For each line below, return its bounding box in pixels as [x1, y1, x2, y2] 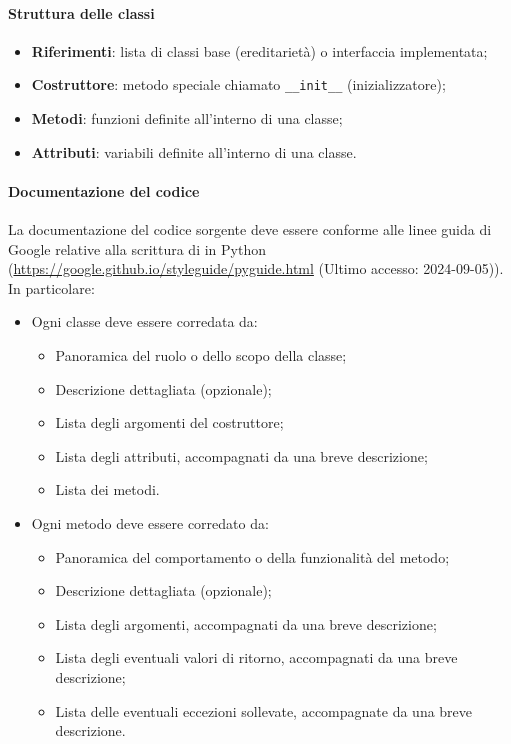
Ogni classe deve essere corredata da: [31, 311, 258, 332]
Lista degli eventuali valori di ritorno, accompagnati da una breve [55, 647, 458, 668]
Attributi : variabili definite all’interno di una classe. [31, 141, 357, 162]
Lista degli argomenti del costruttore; [55, 412, 284, 433]
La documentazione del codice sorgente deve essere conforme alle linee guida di [8, 219, 492, 240]
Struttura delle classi [8, 2, 155, 23]
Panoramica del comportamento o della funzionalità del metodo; [55, 546, 450, 567]
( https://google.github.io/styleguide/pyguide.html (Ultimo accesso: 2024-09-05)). [8, 258, 504, 279]
